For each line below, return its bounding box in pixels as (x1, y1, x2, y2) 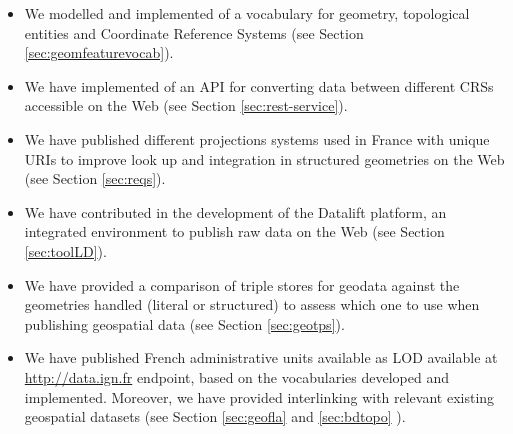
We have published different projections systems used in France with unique (24, 128, 490, 149)
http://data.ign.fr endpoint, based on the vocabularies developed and (24, 366, 449, 387)
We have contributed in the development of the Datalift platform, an (24, 201, 447, 222)
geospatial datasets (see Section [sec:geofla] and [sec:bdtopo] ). (24, 406, 406, 427)
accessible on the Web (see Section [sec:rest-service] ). (24, 95, 348, 116)
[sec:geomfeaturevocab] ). (24, 42, 174, 63)
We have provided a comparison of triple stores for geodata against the (24, 274, 460, 295)
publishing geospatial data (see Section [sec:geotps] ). (24, 313, 345, 334)
